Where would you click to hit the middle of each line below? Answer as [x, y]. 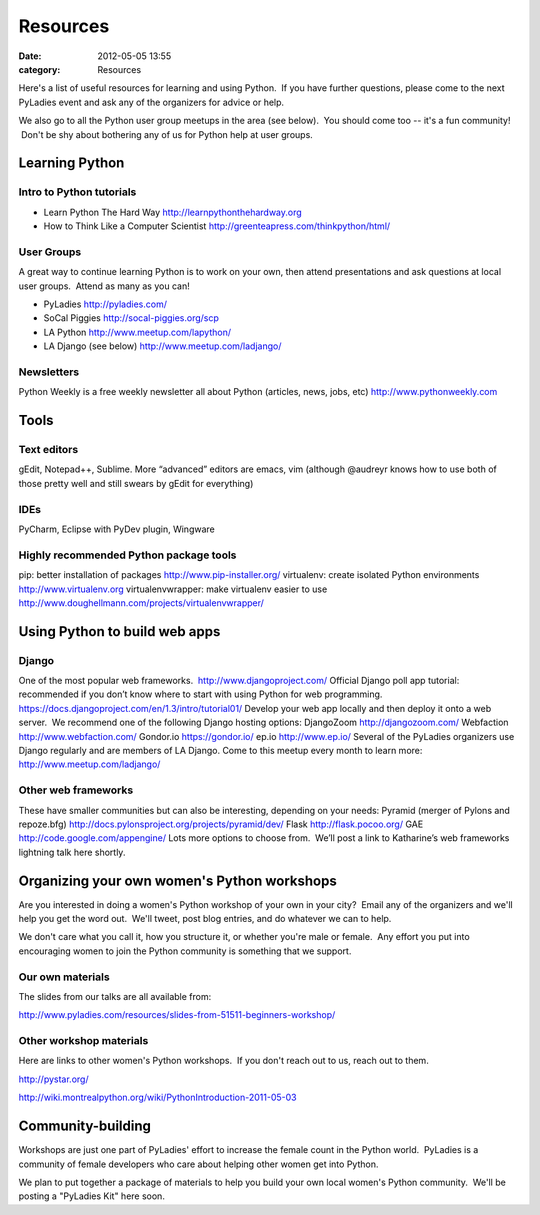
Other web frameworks [76, 790]
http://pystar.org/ [53, 1079]
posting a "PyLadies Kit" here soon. [91, 1196]
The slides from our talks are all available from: [115, 996]
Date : [30, 56]
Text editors [48, 450]
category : [39, 69]
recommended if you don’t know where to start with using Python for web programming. [200, 694]
